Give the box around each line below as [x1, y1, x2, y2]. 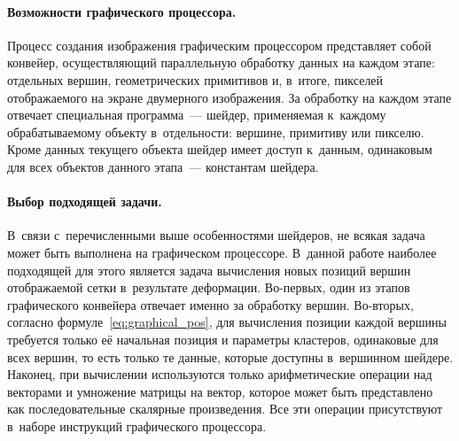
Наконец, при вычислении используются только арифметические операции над [7, 365, 432, 383]
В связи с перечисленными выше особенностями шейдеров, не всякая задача [7, 226, 425, 244]
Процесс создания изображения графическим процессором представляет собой [7, 35, 432, 54]
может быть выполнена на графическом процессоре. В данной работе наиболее [7, 243, 437, 261]
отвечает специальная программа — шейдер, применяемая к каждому [7, 105, 386, 124]
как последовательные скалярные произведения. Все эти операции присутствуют [7, 399, 443, 418]
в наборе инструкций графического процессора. [7, 416, 267, 435]
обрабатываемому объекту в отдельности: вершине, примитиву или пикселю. [7, 122, 424, 141]
